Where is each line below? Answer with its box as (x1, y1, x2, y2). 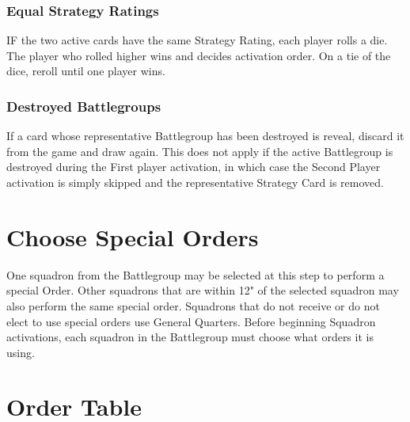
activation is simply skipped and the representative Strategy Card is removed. (6, 174, 384, 190)
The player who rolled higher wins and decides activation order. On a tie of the (6, 47, 391, 63)
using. (6, 344, 35, 360)
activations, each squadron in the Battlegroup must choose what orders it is (6, 329, 374, 345)
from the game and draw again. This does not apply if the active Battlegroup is (6, 143, 393, 159)
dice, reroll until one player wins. (6, 63, 165, 79)
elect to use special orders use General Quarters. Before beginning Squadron (6, 313, 376, 329)
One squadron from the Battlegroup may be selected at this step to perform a (6, 266, 385, 283)
